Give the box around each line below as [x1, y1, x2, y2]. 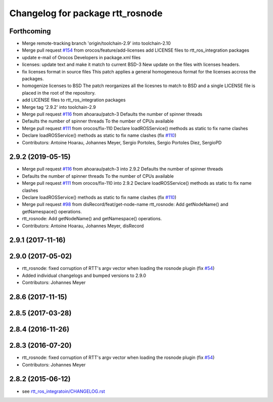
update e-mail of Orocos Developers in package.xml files [22, 54, 141, 60]
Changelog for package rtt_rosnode [9, 8, 163, 19]
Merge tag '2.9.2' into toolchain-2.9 [22, 104, 96, 110]
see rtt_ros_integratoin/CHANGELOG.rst [22, 388, 106, 394]
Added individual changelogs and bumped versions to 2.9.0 [22, 272, 147, 278]
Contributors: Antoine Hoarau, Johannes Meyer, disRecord [22, 223, 144, 229]
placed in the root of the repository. [22, 90, 96, 96]
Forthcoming [9, 27, 51, 35]
